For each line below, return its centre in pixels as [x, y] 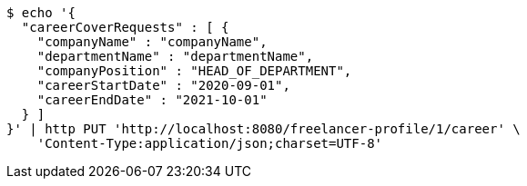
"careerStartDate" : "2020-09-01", [163, 85]
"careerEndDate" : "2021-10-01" [152, 100]
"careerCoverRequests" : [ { [125, 27]
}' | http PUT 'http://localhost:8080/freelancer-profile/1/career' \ [263, 129]
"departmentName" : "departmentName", [175, 56]
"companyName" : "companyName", [152, 42]
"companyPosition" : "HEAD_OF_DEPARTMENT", [194, 71]
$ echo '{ [41, 13]
